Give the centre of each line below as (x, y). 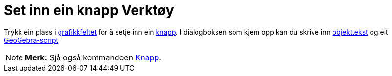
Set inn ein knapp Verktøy (89, 10)
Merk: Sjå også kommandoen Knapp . (93, 57)
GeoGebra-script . (32, 40)
